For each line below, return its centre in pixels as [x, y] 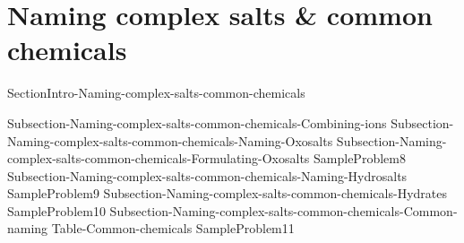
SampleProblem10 [56, 210]
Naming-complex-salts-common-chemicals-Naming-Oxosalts [170, 140]
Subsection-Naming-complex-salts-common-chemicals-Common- [284, 210]
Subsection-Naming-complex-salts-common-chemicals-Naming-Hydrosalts [207, 175]
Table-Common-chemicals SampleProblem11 [173, 228]
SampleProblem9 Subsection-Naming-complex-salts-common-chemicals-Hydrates [228, 193]
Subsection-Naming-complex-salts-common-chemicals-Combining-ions [197, 122]
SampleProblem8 [360, 158]
